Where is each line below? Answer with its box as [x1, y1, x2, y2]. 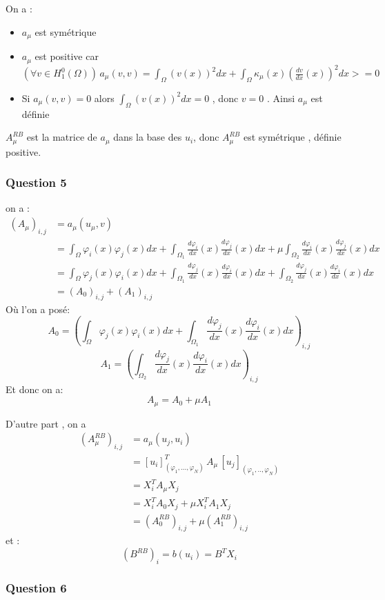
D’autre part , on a [6, 416, 86, 430]
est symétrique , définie [243, 130, 342, 144]
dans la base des [113, 130, 182, 144]
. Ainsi [266, 90, 295, 105]
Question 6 [6, 579, 67, 596]
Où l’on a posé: [6, 301, 70, 316]
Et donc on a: [6, 381, 63, 396]
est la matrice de [26, 130, 97, 144]
